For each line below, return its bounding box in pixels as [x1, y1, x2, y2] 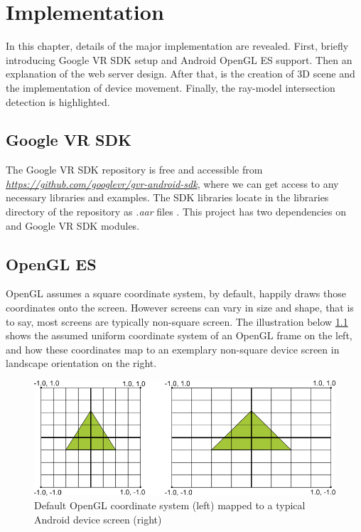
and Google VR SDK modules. [6, 218, 140, 233]
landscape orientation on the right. [6, 356, 157, 371]
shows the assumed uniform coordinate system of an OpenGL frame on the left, [6, 328, 352, 343]
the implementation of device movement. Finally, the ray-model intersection [6, 80, 335, 95]
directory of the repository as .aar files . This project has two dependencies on [6, 204, 346, 219]
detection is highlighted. [6, 94, 110, 109]
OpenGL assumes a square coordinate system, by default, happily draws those [6, 286, 346, 301]
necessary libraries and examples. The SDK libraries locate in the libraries [6, 190, 329, 205]
